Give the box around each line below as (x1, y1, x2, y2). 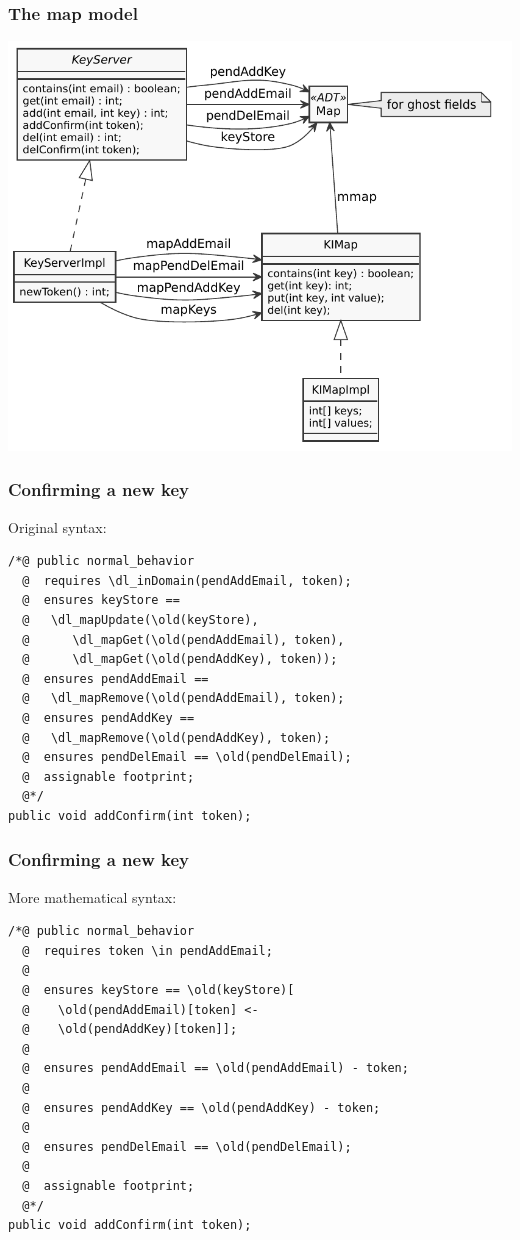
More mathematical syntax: (8, 886, 177, 907)
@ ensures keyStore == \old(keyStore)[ (22, 983, 295, 998)
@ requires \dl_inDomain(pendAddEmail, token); (22, 573, 352, 588)
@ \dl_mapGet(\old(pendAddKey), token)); (22, 652, 338, 667)
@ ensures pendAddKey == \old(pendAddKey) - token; (22, 1100, 381, 1115)
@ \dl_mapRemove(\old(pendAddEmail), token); (22, 691, 345, 706)
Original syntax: (8, 516, 107, 537)
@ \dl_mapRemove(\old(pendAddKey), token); (22, 730, 331, 745)
